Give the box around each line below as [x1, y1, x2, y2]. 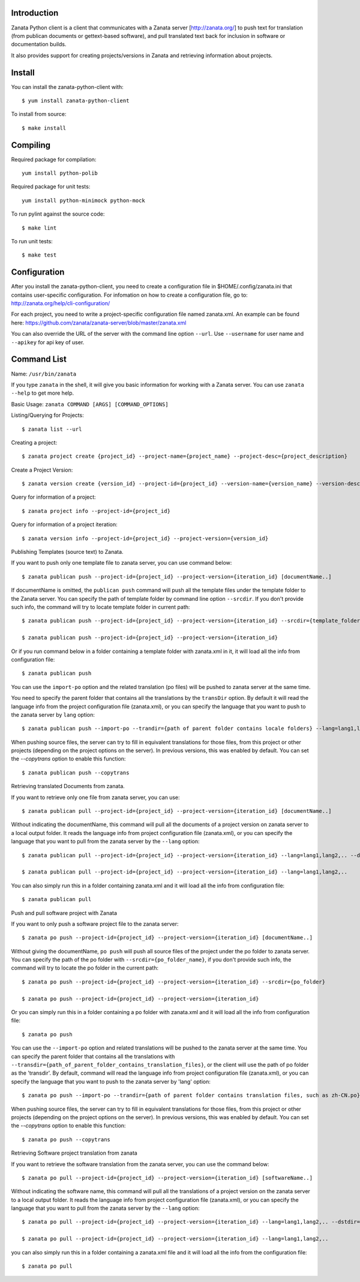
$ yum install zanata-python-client [22, 97, 130, 104]
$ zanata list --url [22, 425, 82, 433]
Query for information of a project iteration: [11, 521, 118, 528]
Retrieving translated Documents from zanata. [11, 783, 125, 790]
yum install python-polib [22, 170, 98, 177]
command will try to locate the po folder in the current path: [11, 964, 159, 971]
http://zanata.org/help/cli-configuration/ [11, 300, 110, 307]
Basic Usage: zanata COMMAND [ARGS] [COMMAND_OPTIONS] [11, 400, 169, 408]
